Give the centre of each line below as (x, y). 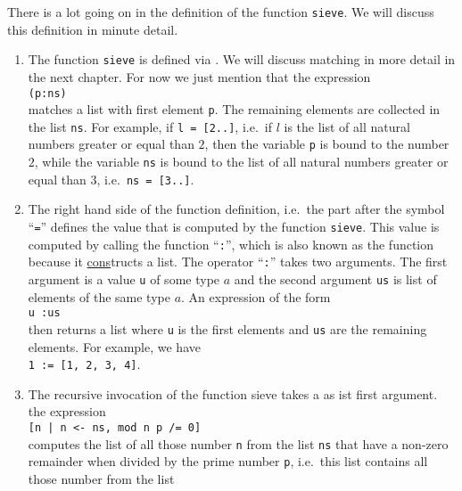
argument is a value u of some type (124, 279)
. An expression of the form (256, 296)
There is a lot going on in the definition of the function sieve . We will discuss (221, 12)
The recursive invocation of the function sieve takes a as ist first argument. (233, 393)
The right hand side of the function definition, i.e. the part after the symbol (236, 209)
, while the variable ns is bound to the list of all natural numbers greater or (241, 162)
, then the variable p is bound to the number (327, 144)
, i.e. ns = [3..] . (145, 179)
